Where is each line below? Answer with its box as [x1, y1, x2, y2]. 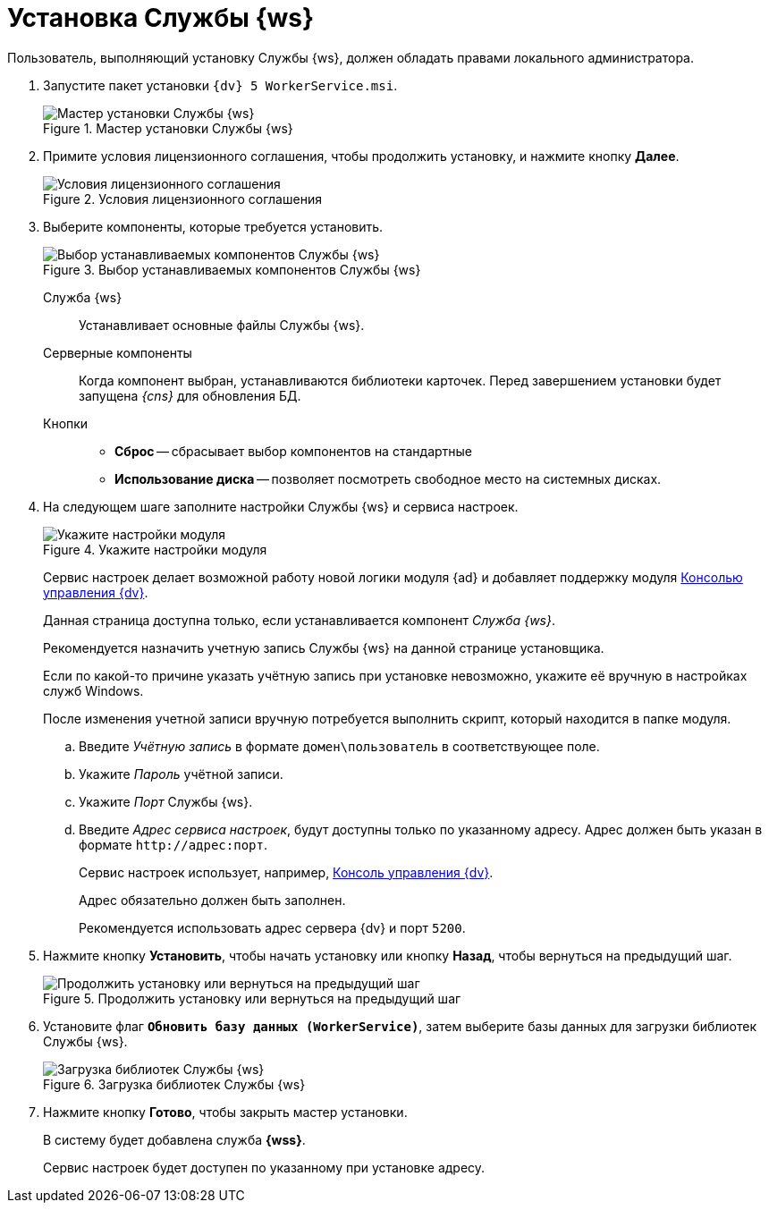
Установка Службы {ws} [7, 3, 315, 33]
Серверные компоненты [43, 344, 192, 360]
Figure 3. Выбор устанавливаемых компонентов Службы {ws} [43, 261, 421, 277]
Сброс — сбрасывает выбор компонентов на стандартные [114, 443, 473, 459]
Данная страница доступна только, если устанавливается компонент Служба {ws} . [43, 612, 555, 628]
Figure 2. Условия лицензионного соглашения [43, 190, 322, 207]
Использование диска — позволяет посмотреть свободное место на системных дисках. [114, 470, 662, 487]
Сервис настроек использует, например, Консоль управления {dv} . [79, 864, 494, 880]
